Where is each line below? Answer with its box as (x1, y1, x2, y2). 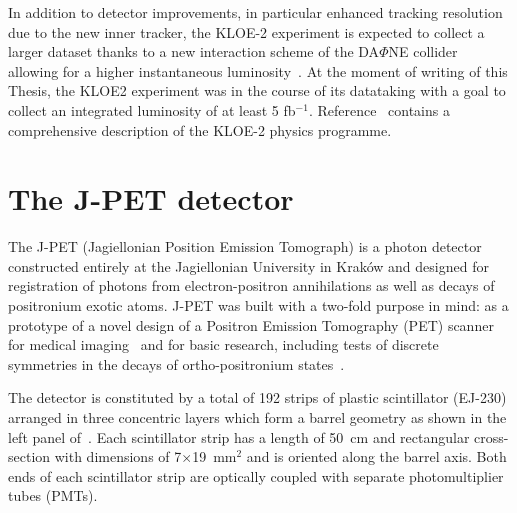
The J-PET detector (8, 178, 294, 219)
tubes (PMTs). (8, 485, 98, 506)
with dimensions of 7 (54, 446, 182, 467)
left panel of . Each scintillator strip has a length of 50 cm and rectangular (8, 426, 470, 447)
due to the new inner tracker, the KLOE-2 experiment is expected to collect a (8, 21, 485, 42)
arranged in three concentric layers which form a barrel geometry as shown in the (8, 407, 507, 428)
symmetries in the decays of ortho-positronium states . (8, 353, 345, 374)
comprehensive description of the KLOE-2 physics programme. (8, 119, 392, 140)
